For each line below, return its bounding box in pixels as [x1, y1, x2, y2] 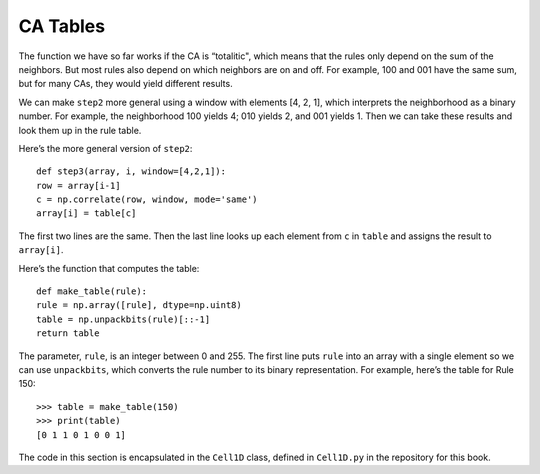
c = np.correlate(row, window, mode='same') [36, 194, 259, 205]
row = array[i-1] [36, 180, 121, 191]
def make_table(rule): [36, 286, 148, 297]
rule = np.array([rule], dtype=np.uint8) [36, 300, 242, 311]
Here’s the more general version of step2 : [18, 142, 193, 154]
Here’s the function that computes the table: [18, 262, 200, 274]
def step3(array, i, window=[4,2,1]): [36, 166, 227, 177]
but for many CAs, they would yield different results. [18, 78, 234, 90]
